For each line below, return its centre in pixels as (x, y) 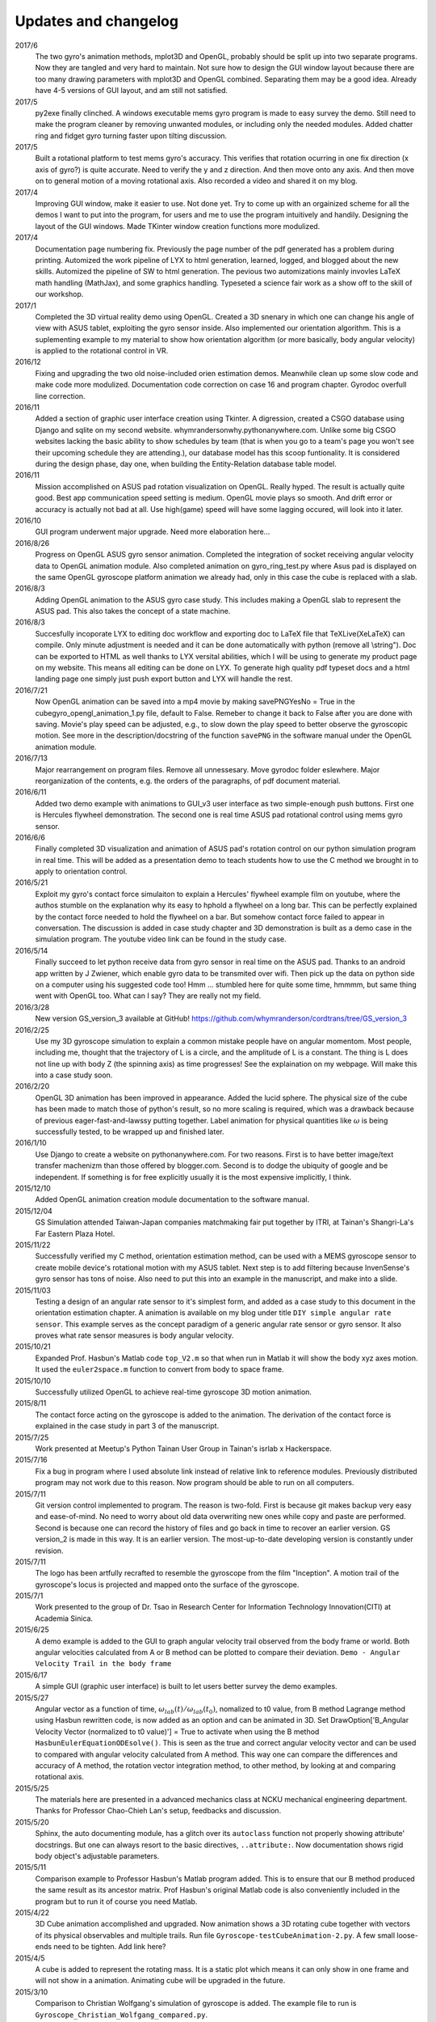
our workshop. (59, 294)
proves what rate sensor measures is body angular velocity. (134, 1335)
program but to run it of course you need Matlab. (116, 1901)
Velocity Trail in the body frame (103, 1664)
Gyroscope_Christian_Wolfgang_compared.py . (122, 2015)
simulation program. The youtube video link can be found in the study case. (161, 939)
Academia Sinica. (64, 1618)
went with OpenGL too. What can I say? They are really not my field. (148, 996)
